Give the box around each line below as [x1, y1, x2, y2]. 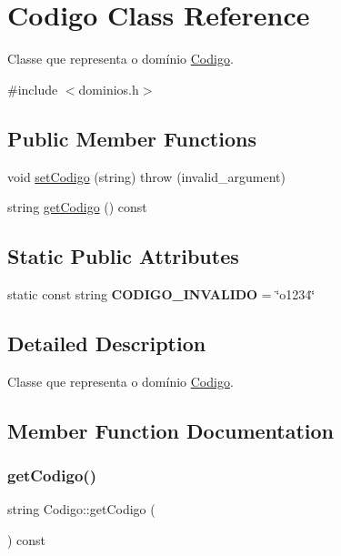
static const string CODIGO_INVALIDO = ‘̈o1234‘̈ [7, 284, 316, 303]
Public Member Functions [7, 124, 256, 152]
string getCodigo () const [7, 197, 147, 217]
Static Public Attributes [7, 242, 239, 270]
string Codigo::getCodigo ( [7, 500, 155, 519]
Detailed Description [7, 329, 206, 357]
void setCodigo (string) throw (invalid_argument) [7, 167, 286, 186]
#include [7, 79, 58, 98]
